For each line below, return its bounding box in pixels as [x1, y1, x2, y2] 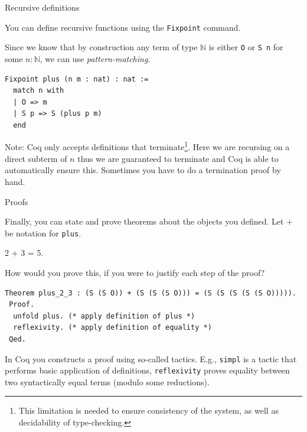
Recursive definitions [5, 1, 80, 13]
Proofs [5, 195, 28, 207]
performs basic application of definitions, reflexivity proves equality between [5, 364, 290, 376]
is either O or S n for [208, 41, 283, 53]
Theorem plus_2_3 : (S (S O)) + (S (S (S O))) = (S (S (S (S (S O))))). [5, 288, 296, 297]
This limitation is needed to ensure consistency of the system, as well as [18, 404, 279, 417]
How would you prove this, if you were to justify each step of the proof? [5, 266, 265, 278]
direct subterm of [5, 152, 67, 164]
